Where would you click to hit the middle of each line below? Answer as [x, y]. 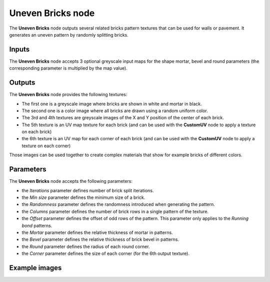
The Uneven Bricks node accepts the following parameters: [71, 181]
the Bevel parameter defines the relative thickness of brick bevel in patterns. [100, 239]
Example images [35, 268]
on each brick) [37, 132]
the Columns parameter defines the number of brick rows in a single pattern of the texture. [115, 211]
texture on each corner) [46, 146]
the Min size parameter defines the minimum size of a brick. [83, 197]
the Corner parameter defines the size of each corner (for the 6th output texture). [106, 253]
